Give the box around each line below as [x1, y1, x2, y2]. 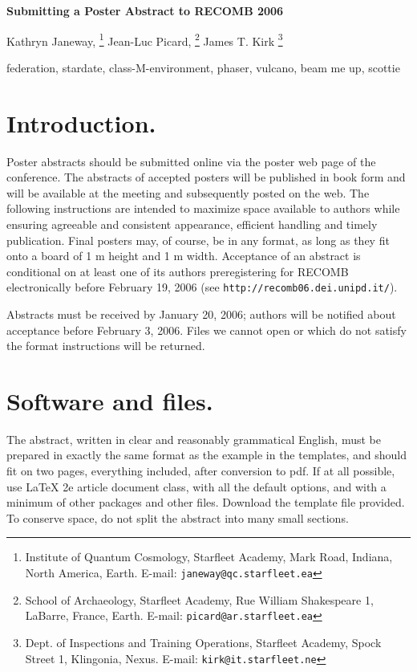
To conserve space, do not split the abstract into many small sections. [6, 509, 349, 526]
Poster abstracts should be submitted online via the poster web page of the [6, 153, 376, 169]
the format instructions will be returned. [6, 337, 205, 354]
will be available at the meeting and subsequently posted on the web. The [6, 184, 370, 201]
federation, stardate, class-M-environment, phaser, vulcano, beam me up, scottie [6, 59, 400, 75]
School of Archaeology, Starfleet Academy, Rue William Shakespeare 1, [25, 591, 374, 608]
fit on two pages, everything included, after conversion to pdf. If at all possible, [6, 462, 395, 479]
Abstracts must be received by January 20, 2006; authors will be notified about [6, 305, 396, 322]
